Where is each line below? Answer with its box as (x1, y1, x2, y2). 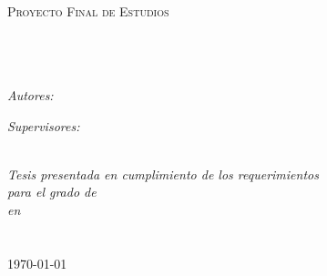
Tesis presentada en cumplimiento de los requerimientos (7, 164, 319, 183)
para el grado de (7, 182, 97, 201)
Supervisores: (7, 116, 80, 135)
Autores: (7, 85, 54, 104)
